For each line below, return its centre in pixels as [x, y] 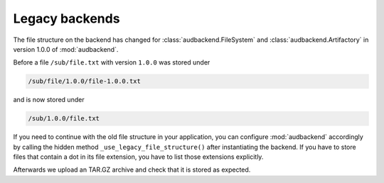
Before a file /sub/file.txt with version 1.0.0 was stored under [112, 62]
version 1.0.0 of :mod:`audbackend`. [66, 49]
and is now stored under [49, 100]
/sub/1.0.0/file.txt [64, 118]
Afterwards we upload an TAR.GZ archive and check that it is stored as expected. [132, 170]
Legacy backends [66, 18]
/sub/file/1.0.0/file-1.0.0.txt [85, 81]
